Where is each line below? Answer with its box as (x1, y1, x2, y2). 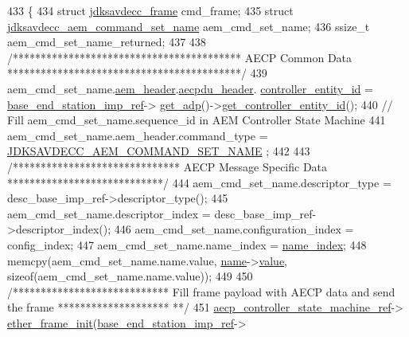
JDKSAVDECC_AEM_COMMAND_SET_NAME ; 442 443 (7, 143, 310, 159)
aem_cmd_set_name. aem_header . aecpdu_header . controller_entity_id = (7, 80, 373, 96)
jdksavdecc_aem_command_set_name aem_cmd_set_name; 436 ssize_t (7, 18, 370, 34)
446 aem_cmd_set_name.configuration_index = (114, 221, 354, 237)
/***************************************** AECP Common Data (7, 49, 353, 65)
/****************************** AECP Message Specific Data (7, 158, 328, 174)
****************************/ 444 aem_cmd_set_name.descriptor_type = (7, 174, 391, 190)
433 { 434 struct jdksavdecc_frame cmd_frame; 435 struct (7, 2, 294, 18)
